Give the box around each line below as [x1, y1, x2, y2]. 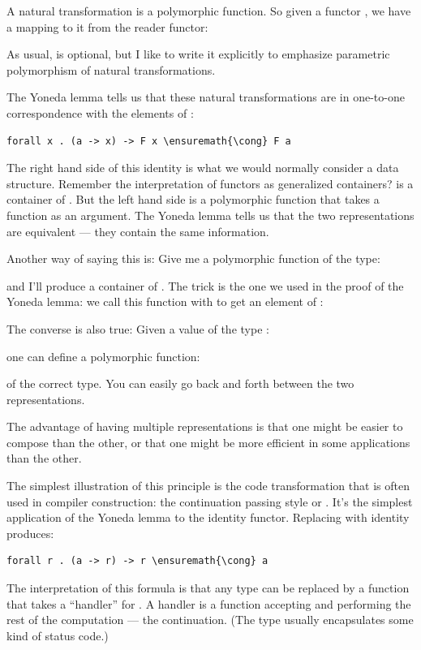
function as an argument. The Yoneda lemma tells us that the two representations [6, 206, 415, 223]
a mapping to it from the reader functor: [6, 18, 208, 35]
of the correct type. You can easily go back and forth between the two [6, 375, 354, 392]
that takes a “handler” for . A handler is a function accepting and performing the [6, 595, 411, 612]
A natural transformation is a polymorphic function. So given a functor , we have [6, 2, 411, 19]
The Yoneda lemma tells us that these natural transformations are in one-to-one [6, 88, 405, 105]
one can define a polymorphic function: [6, 347, 200, 364]
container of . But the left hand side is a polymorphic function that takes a [6, 191, 380, 208]
